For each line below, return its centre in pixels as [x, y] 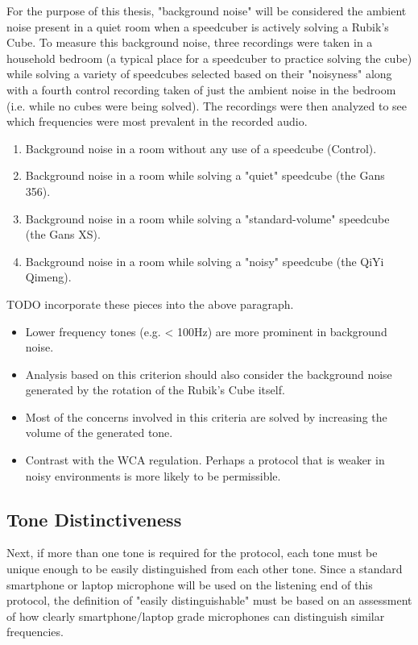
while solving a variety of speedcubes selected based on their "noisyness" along [199, 74]
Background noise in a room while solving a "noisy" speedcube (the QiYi [205, 261]
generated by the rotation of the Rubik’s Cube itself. [155, 390]
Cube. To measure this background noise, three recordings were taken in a [190, 42]
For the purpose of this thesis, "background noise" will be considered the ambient [207, 10]
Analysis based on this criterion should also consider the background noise [209, 374]
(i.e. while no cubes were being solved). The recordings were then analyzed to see [207, 105]
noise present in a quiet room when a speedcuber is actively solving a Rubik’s [198, 26]
